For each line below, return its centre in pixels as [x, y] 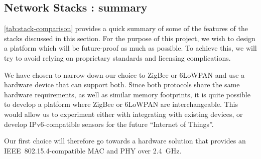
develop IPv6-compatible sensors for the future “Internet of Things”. [109, 124]
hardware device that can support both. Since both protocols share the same [122, 85]
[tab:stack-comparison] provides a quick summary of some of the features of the [126, 28]
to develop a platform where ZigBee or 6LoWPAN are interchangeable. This [121, 104]
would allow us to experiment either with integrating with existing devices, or [123, 114]
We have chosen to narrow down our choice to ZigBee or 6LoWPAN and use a [124, 74]
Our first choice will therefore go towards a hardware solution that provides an [125, 141]
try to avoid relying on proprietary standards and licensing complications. [117, 57]
